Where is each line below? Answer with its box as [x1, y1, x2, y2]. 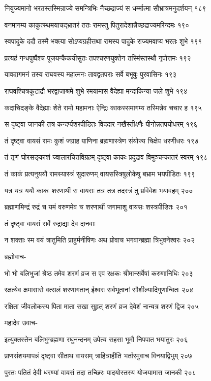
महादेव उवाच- [4, 317, 38, 328]
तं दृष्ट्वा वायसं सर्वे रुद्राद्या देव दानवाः [4, 218, 95, 228]
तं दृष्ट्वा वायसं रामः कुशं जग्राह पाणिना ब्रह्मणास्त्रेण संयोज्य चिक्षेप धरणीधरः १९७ [4, 135, 199, 145]
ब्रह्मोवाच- [4, 251, 27, 261]
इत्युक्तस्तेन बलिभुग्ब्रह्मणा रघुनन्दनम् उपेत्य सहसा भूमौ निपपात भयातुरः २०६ [4, 334, 188, 344]
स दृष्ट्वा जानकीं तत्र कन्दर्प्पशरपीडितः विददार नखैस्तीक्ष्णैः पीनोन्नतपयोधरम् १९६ [4, 119, 198, 129]
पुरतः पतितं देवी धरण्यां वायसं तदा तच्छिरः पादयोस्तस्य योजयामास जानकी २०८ [4, 367, 196, 378]
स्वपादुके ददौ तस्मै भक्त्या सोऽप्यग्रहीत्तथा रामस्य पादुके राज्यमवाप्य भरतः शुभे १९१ [4, 36, 202, 46]
